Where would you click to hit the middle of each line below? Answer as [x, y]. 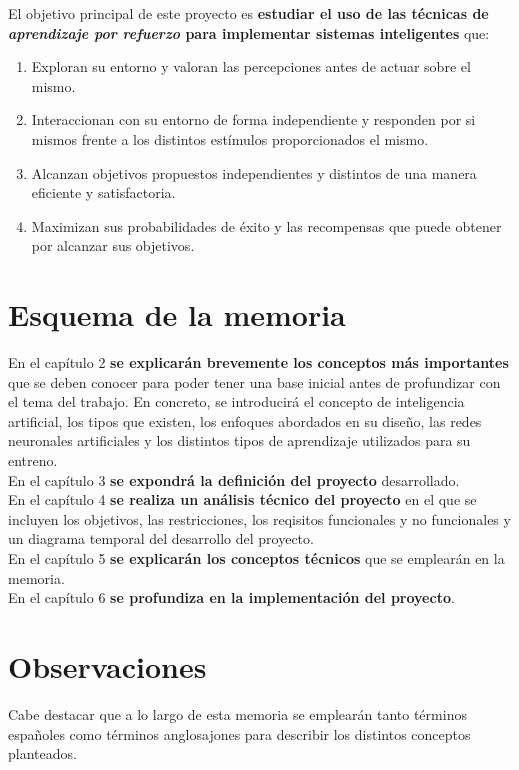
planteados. [42, 753]
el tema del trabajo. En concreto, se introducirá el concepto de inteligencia [236, 401]
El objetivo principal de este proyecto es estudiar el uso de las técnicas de [248, 13]
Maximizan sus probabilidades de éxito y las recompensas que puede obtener [266, 225]
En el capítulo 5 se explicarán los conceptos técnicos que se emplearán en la [256, 558]
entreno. [33, 460]
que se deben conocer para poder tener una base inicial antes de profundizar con [254, 381]
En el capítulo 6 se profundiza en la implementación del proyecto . [231, 597]
